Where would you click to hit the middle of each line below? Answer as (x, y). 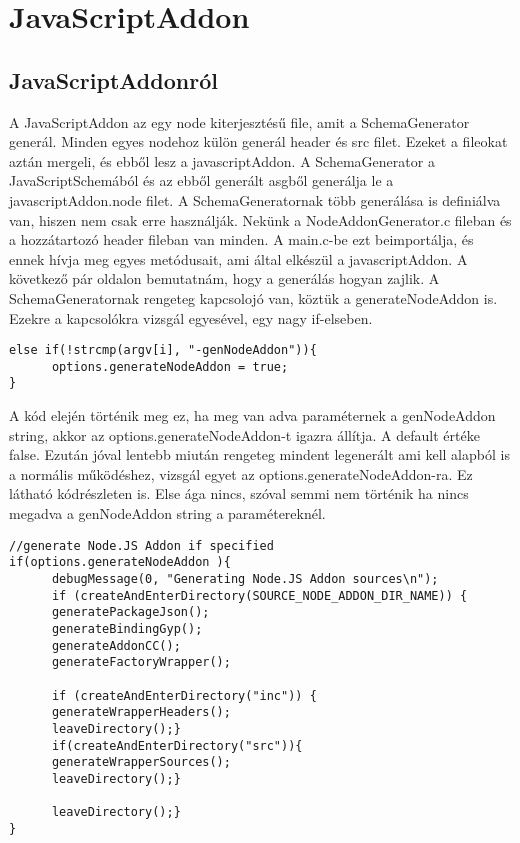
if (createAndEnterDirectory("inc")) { (184, 695)
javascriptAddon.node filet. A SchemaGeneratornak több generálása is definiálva (255, 199)
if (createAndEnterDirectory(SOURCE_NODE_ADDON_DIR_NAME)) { (259, 595)
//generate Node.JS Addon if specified (141, 545)
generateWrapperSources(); (141, 762)
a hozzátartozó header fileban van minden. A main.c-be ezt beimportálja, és (241, 239)
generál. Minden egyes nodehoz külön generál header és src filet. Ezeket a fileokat (258, 141)
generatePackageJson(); (130, 612)
